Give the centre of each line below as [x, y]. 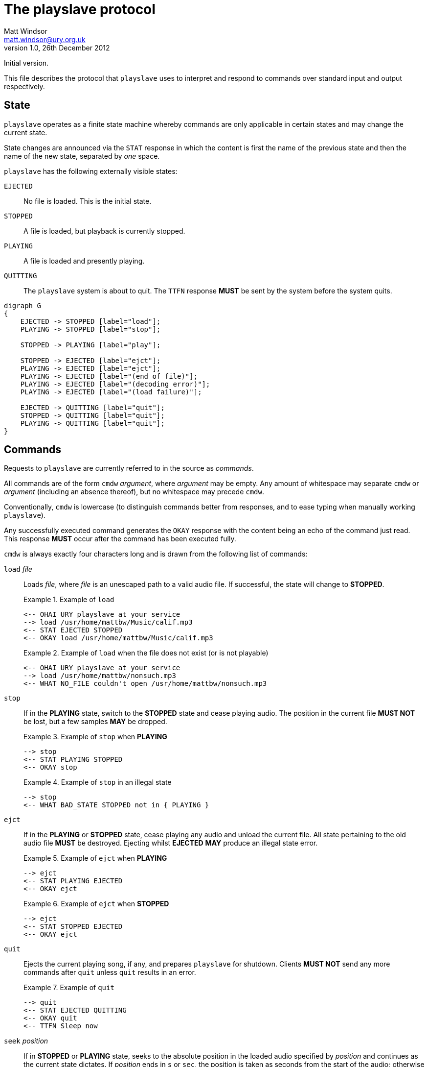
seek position [26, 1041]
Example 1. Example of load [69, 600]
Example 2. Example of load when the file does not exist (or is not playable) [146, 653]
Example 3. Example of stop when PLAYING [95, 737]
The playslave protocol [80, 9]
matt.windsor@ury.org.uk [45, 39]
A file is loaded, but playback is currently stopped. [104, 231]
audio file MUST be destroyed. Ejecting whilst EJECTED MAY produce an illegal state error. [171, 843]
